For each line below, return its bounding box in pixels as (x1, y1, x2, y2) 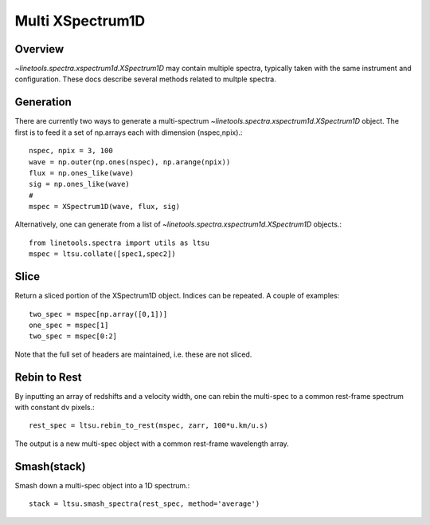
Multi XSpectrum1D (14, 12, 146, 30)
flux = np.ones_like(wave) (29, 168, 135, 177)
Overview (14, 42, 64, 56)
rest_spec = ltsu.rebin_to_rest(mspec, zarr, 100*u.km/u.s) (29, 421, 268, 430)
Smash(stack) (14, 460, 87, 473)
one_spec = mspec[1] (29, 320, 109, 330)
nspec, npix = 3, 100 (29, 146, 113, 156)
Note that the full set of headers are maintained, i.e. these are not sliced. (14, 349, 252, 359)
